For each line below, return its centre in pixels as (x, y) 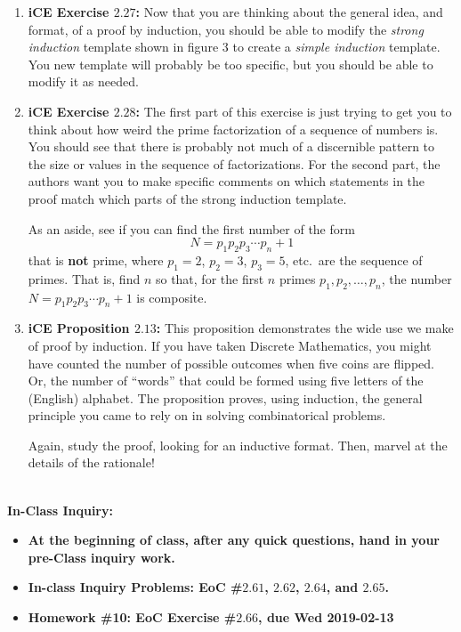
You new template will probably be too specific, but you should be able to (230, 64)
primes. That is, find (84, 278)
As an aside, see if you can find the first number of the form (191, 228)
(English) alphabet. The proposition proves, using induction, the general (225, 397)
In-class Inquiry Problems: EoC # (135, 587)
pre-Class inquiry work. (101, 557)
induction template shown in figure (123, 47)
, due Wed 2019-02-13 (326, 617)
